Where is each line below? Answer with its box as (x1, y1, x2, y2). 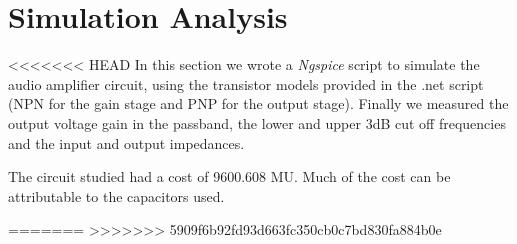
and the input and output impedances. (8, 132, 245, 153)
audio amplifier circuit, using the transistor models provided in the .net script (8, 73, 484, 94)
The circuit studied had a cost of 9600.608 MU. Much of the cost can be (8, 166, 451, 187)
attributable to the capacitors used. (8, 185, 225, 206)
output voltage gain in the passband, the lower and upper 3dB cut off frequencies (8, 112, 506, 133)
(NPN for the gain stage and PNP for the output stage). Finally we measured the (8, 93, 509, 114)
